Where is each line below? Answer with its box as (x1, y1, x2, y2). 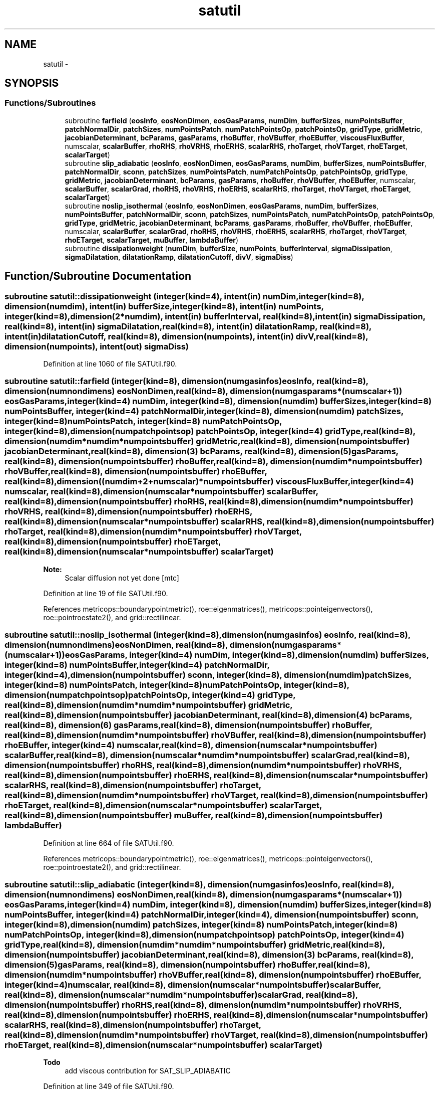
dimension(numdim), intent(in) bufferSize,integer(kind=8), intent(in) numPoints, (5, 301, 324, 311)
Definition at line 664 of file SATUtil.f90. (43, 838, 174, 847)
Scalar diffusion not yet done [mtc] (65, 573, 179, 582)
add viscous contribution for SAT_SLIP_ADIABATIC (65, 1066, 231, 1075)
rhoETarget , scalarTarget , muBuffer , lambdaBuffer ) (65, 235, 239, 244)
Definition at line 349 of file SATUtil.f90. (43, 1082, 174, 1091)
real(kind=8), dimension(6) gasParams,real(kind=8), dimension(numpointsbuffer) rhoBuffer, (5, 720, 372, 731)
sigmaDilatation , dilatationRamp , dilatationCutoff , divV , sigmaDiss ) (65, 252, 293, 261)
